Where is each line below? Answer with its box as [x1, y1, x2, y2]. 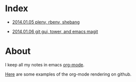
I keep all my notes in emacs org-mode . [5, 61, 85, 67]
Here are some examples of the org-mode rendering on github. [5, 71, 132, 77]
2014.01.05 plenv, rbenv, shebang [12, 19, 80, 25]
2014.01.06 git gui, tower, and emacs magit [12, 28, 98, 34]
